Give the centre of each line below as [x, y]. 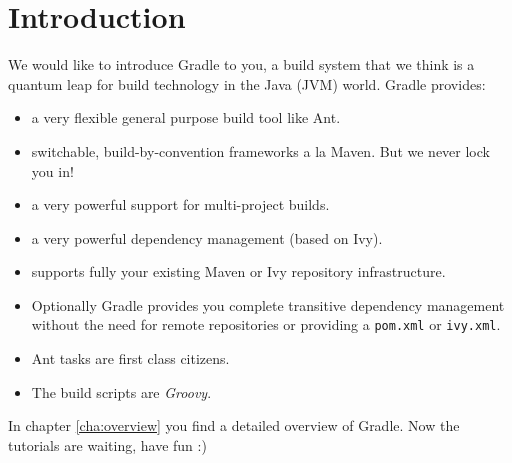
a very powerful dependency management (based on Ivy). [207, 237]
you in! [52, 170]
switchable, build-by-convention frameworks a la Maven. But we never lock [260, 150]
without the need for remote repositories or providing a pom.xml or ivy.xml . [266, 324]
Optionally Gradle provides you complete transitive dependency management [268, 304]
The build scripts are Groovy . [121, 391]
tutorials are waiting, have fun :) [107, 444]
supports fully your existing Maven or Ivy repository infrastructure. [238, 271]
